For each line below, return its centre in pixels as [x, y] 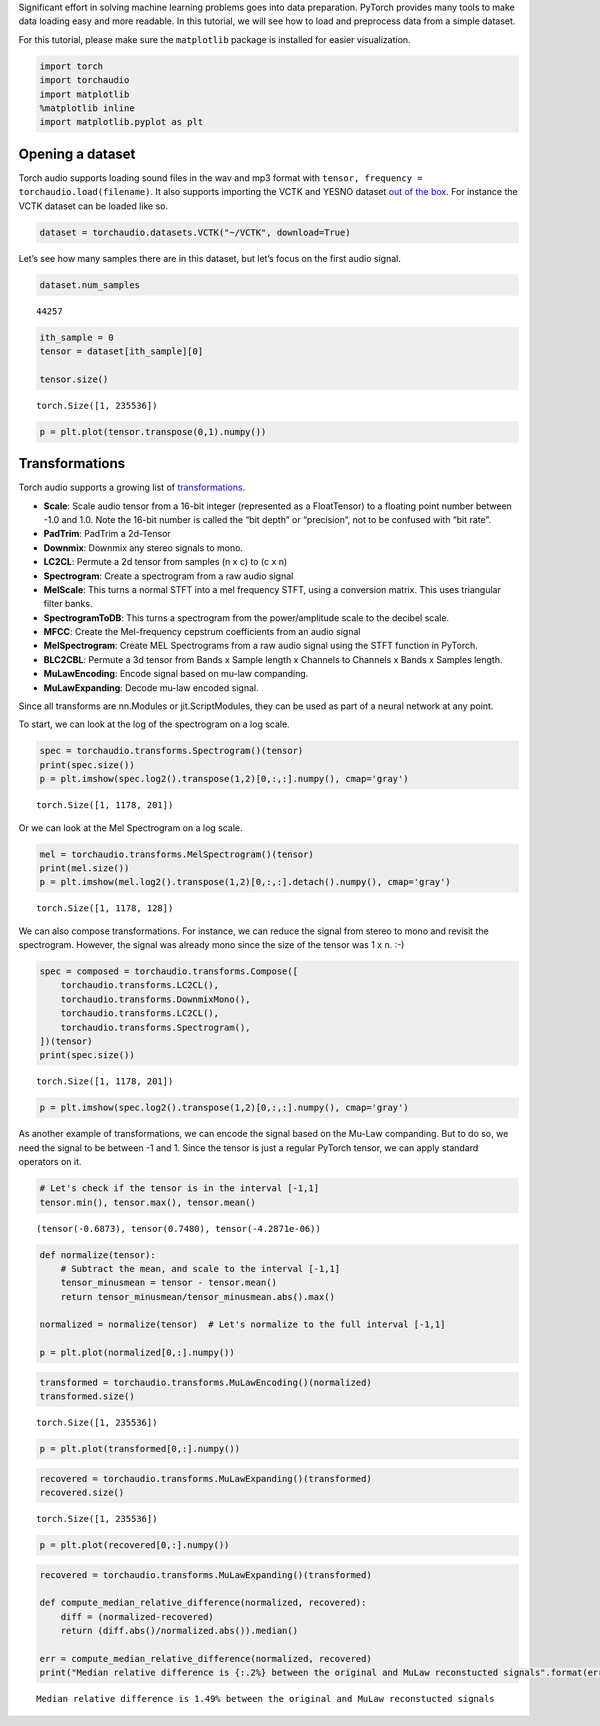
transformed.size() [87, 1396]
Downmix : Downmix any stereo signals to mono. [143, 547]
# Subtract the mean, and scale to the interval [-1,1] [200, 1268]
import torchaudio [84, 80]
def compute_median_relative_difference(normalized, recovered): [203, 1603]
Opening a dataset [77, 153]
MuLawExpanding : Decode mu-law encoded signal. [151, 687]
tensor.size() [74, 379]
